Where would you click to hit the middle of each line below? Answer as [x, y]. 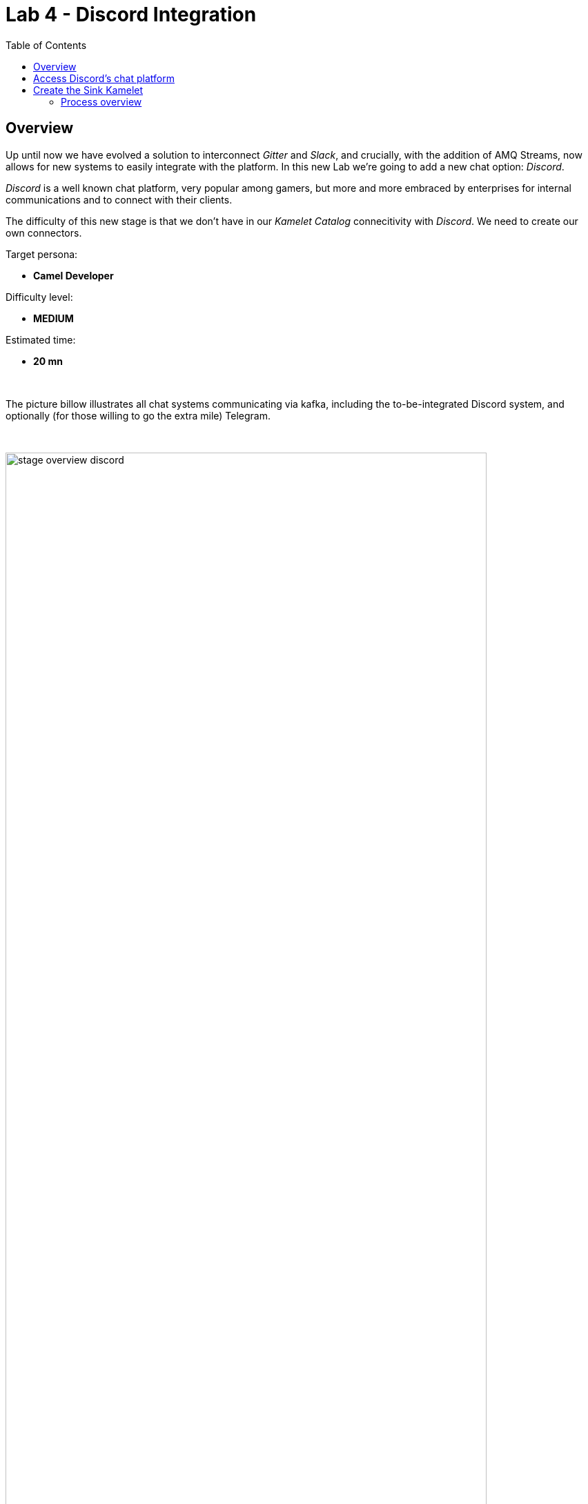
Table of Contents [46, 45]
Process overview [101, 101]
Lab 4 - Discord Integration [131, 14]
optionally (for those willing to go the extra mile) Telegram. [138, 415]
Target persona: [42, 254]
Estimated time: [41, 339]
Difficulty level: [39, 297]
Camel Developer [73, 275]
